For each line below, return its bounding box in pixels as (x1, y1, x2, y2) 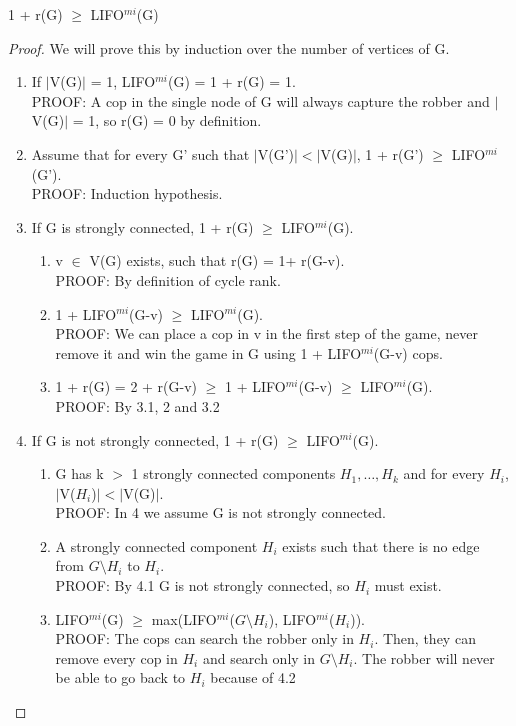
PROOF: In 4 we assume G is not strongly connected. (55, 502, 386, 523)
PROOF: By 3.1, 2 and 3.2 (55, 395, 220, 416)
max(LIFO (151, 608, 217, 629)
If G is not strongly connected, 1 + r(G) (31, 429, 279, 450)
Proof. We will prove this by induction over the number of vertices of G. (8, 37, 450, 58)
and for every (403, 463, 485, 484)
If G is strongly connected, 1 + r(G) (31, 216, 254, 237)
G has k (55, 463, 104, 484)
